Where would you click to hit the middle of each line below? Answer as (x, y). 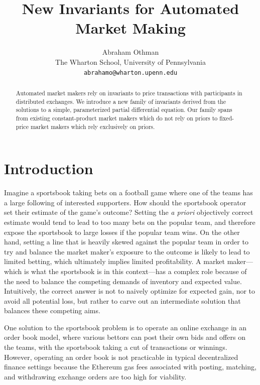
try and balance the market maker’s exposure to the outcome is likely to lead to (127, 251)
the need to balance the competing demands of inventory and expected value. (123, 281)
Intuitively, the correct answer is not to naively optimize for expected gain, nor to (130, 291)
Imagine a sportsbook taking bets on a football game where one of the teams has (128, 192)
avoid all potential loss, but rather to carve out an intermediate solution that (122, 300)
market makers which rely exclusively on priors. (93, 126)
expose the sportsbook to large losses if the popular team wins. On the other (122, 232)
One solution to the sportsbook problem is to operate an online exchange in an (125, 327)
